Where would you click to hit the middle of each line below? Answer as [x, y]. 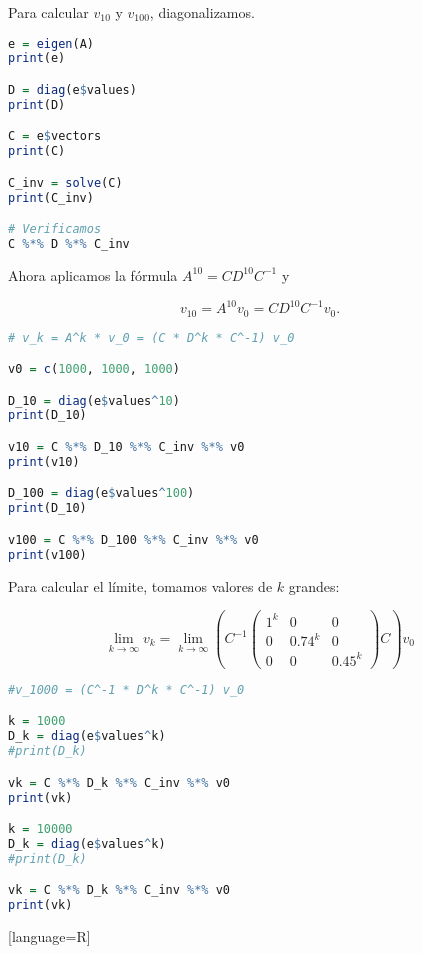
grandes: [314, 585]
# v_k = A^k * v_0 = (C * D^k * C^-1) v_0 [151, 337]
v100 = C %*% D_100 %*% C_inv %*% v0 [133, 539]
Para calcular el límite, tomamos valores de [140, 585]
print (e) [37, 58]
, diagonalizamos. [202, 12]
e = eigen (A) [51, 43]
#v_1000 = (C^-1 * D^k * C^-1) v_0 [126, 689]
